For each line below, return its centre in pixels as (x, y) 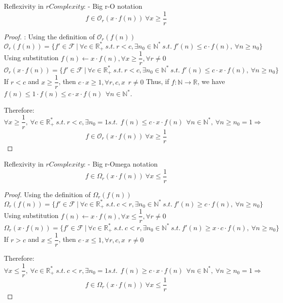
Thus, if (158, 81)
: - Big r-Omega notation (121, 164)
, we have (211, 81)
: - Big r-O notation (113, 6)
